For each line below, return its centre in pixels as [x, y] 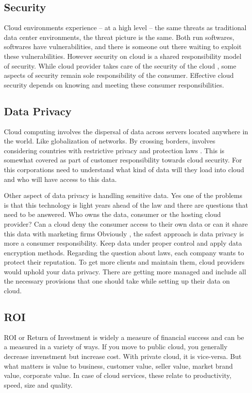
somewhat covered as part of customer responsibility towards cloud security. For [123, 160]
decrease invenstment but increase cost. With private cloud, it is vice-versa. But [123, 356]
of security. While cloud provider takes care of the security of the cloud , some [120, 65]
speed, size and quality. [38, 384]
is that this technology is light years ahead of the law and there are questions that [126, 205]
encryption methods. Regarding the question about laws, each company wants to [124, 252]
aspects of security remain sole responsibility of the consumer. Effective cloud [119, 75]
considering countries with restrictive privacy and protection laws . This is [114, 150]
